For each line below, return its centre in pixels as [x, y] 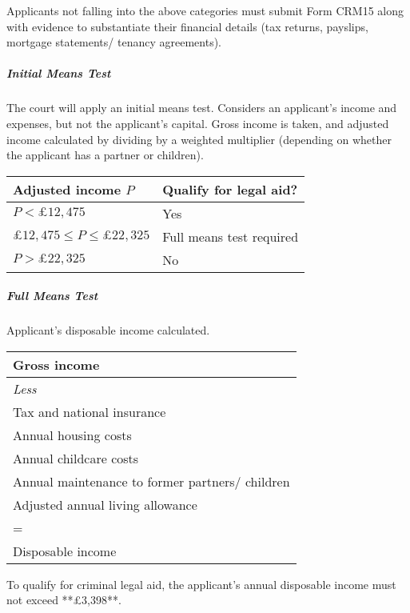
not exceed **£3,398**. [64, 600]
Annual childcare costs [76, 458]
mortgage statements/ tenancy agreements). [114, 42]
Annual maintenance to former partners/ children [151, 481]
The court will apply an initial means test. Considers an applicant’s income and [202, 108]
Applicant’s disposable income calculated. [108, 330]
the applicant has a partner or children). [105, 155]
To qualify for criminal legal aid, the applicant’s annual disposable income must [201, 584]
